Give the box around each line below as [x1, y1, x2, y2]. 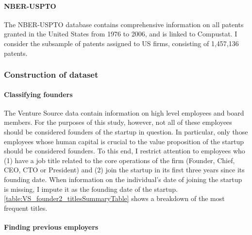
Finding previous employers [4, 221, 99, 232]
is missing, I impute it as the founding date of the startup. [4, 184, 178, 194]
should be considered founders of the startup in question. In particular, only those [4, 127, 248, 136]
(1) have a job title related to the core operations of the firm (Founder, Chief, [4, 155, 235, 165]
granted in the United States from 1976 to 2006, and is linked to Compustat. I [4, 29, 237, 39]
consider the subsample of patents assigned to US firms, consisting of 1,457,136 [4, 38, 239, 48]
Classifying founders [4, 89, 73, 99]
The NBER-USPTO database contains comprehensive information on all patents [4, 19, 244, 29]
